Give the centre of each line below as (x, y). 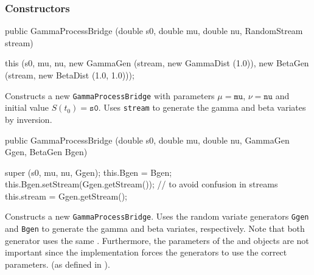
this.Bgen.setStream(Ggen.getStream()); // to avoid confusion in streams (141, 184)
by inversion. (29, 119)
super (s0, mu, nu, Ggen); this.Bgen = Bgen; (89, 172)
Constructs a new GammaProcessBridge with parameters (110, 95)
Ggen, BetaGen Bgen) (46, 152)
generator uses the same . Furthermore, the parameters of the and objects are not (157, 240)
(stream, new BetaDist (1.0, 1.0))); (70, 75)
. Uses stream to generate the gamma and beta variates (202, 107)
